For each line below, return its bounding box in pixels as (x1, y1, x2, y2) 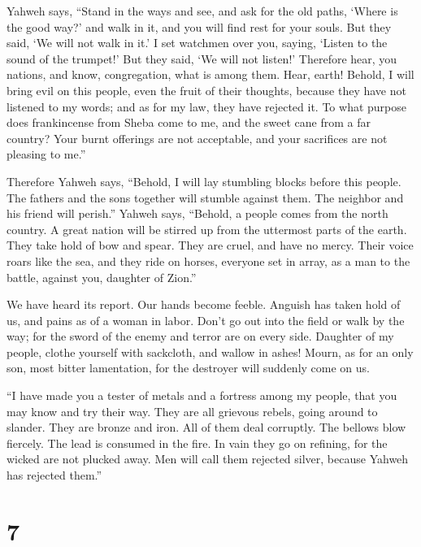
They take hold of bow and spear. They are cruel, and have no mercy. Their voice (7, 237, 414, 254)
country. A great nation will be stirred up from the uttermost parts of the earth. (7, 220, 407, 237)
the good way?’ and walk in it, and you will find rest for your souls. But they (7, 18, 392, 35)
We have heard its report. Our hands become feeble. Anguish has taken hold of (7, 296, 401, 313)
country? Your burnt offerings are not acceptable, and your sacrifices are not (7, 129, 388, 146)
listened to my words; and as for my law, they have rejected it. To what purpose (7, 98, 406, 115)
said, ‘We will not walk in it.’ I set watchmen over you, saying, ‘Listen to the (7, 34, 388, 51)
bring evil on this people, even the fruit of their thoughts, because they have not (7, 81, 406, 98)
